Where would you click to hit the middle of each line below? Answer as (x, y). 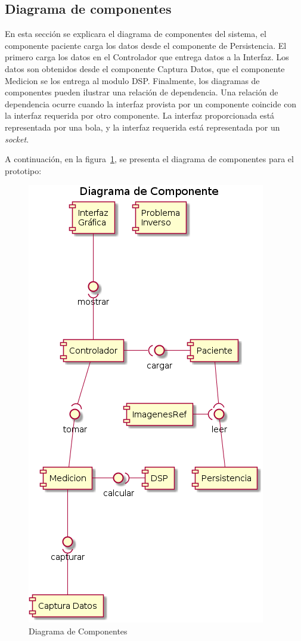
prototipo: (23, 170)
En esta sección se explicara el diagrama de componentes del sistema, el (136, 34)
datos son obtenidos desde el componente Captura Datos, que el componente (145, 68)
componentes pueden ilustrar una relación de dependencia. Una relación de (142, 92)
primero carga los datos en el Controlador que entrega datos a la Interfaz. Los (147, 57)
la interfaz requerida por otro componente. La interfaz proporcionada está (140, 115)
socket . (17, 139)
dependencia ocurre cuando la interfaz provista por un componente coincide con (151, 103)
